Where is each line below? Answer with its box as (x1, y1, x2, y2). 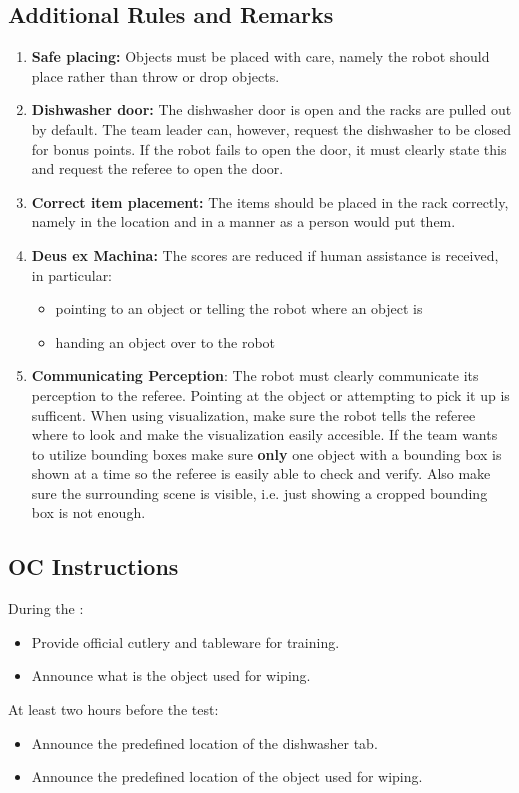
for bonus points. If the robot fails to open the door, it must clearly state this (31, 138, 507, 159)
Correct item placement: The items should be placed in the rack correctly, (31, 191, 509, 212)
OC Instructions (8, 551, 179, 582)
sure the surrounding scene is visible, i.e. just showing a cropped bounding (31, 482, 488, 503)
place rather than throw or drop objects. (31, 65, 280, 86)
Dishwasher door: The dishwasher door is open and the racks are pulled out (31, 99, 512, 120)
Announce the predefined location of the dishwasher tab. (31, 732, 378, 753)
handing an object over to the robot (55, 331, 276, 352)
